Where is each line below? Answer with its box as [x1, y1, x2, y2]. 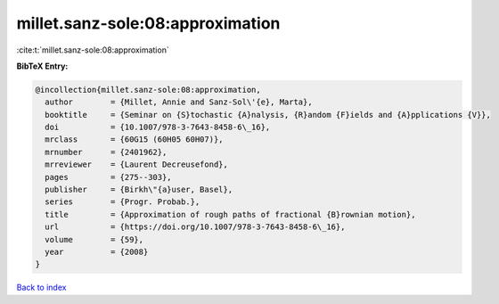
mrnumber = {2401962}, [45, 147, 168, 157]
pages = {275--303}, [45, 172, 173, 182]
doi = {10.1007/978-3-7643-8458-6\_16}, [45, 122, 271, 133]
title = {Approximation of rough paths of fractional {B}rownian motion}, [45, 210, 416, 219]
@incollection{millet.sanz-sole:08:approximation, [35, 85, 262, 94]
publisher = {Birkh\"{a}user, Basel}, [45, 185, 233, 195]
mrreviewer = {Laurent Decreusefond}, [45, 160, 229, 169]
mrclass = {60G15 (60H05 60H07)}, [45, 135, 224, 144]
